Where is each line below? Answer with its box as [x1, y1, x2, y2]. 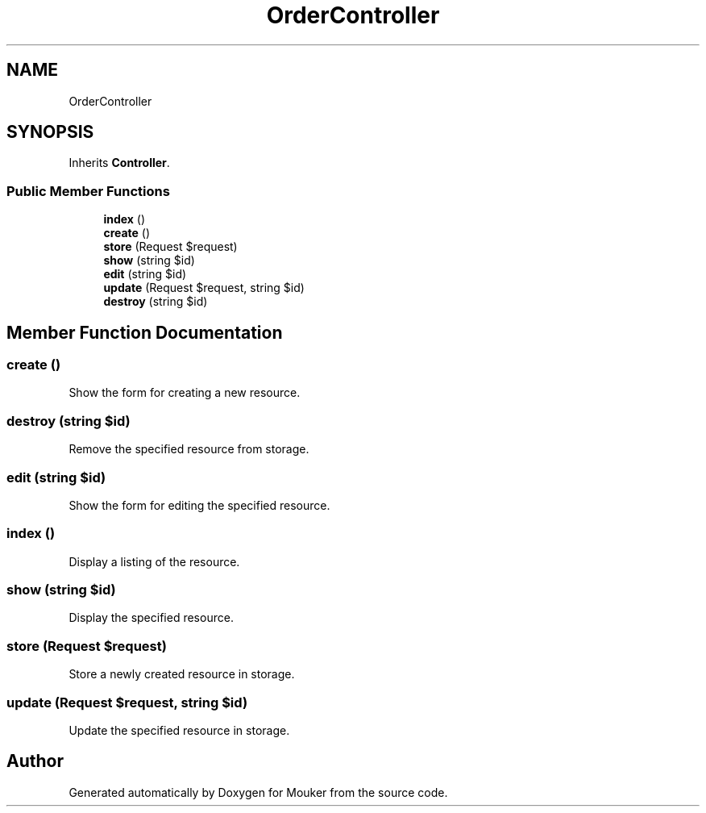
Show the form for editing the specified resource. [69, 498, 330, 512]
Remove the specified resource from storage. [69, 442, 309, 457]
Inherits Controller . [69, 156, 170, 170]
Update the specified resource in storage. [69, 723, 290, 737]
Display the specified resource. [69, 611, 234, 625]
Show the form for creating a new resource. [69, 386, 301, 400]
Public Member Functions [6, 182, 170, 199]
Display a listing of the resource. [69, 554, 240, 569]
